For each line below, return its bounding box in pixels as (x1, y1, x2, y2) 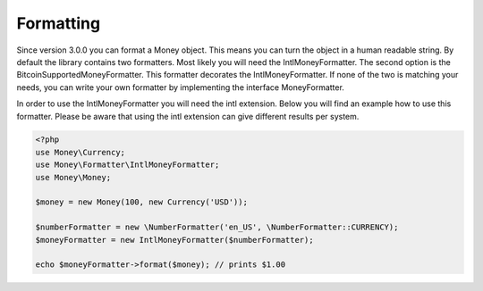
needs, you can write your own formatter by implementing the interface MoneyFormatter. (16, 81, 344, 93)
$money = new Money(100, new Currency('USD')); (35, 197, 248, 207)
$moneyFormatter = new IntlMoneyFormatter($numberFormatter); (35, 235, 314, 245)
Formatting (16, 13, 101, 33)
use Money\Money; (35, 172, 112, 182)
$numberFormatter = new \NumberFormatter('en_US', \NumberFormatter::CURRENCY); (35, 222, 399, 232)
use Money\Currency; (35, 147, 125, 157)
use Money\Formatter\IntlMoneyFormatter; (35, 160, 220, 170)
